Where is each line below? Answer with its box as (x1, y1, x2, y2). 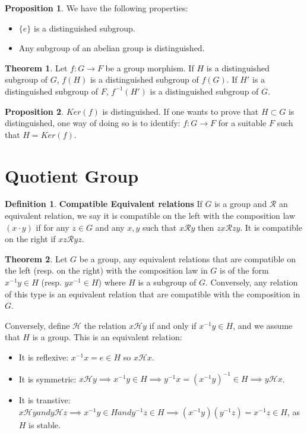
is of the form (220, 264, 269, 277)
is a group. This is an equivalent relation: (32, 331, 182, 343)
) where (98, 276, 126, 288)
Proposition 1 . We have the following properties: (5, 2, 188, 14)
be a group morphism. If (105, 61, 194, 74)
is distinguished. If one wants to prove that (102, 105, 259, 117)
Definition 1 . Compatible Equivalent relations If (5, 197, 202, 210)
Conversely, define (5, 319, 70, 331)
